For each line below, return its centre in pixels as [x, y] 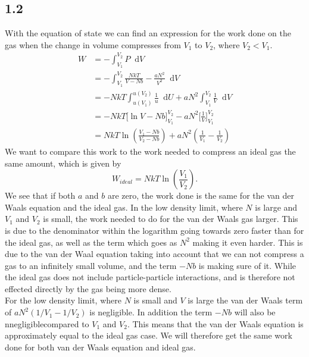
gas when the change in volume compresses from [93, 44]
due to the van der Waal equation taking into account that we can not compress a [154, 254]
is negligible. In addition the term [151, 312]
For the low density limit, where [63, 300]
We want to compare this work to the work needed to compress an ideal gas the [150, 151]
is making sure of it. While [247, 265]
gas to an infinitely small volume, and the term [91, 265]
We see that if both [40, 195]
